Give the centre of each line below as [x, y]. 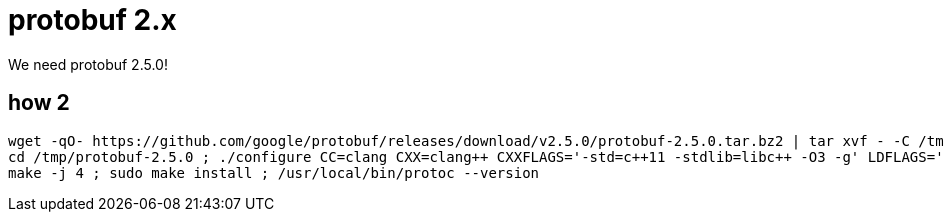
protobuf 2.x [92, 20]
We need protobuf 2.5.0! [88, 64]
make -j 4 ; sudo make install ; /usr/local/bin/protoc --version [274, 172]
